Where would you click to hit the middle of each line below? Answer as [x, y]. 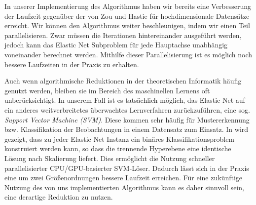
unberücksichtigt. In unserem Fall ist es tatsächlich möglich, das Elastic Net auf [125, 100]
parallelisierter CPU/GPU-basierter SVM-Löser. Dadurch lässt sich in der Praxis [127, 168]
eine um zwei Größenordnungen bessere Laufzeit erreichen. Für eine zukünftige [124, 178]
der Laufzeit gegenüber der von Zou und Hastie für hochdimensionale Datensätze [127, 16]
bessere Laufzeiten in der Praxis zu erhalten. [72, 64]
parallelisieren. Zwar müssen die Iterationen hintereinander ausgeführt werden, [123, 35]
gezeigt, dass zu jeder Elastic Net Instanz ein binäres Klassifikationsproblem [120, 139]
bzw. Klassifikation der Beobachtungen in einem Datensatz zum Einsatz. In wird [127, 129]
